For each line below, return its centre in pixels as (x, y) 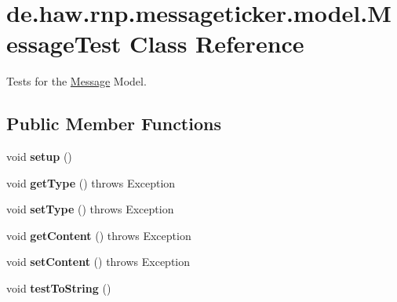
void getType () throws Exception (91, 182)
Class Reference (217, 44)
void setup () (39, 156)
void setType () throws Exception (90, 209)
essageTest (64, 44)
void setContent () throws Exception (98, 262)
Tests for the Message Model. (76, 81)
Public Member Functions (114, 124)
